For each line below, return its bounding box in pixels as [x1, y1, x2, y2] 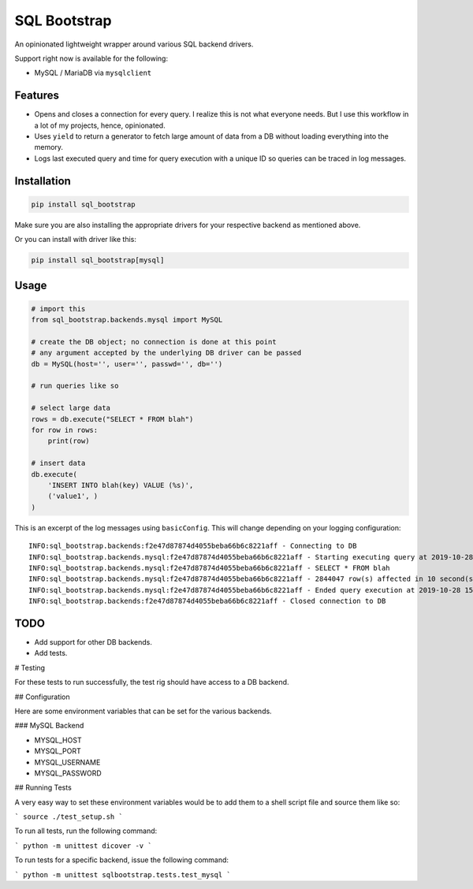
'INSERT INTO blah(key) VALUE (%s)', [47, 481, 194, 489]
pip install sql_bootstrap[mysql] [31, 256, 165, 265]
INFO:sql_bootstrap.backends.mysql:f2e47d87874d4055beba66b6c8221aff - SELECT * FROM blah [28, 564, 390, 572]
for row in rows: [31, 426, 99, 435]
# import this [31, 304, 86, 313]
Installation [14, 174, 71, 188]
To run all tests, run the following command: [14, 826, 158, 835]
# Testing [14, 663, 46, 672]
